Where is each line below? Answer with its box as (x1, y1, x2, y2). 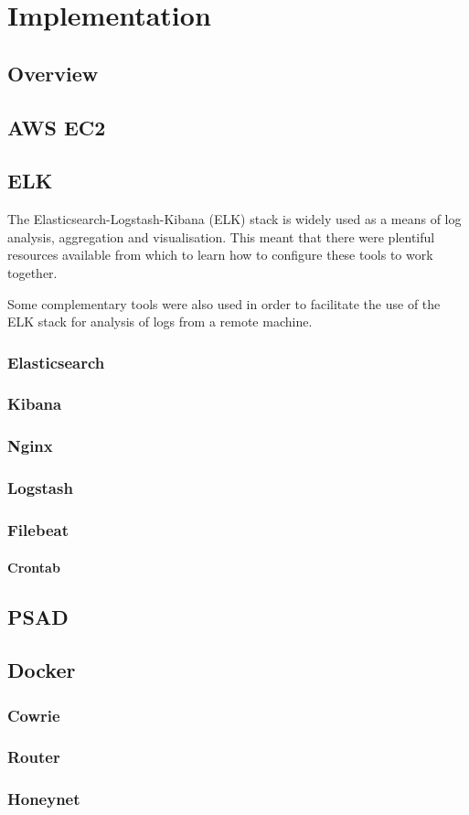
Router (7, 745, 60, 768)
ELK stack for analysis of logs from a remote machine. (7, 312, 313, 331)
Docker (7, 656, 76, 684)
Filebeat (7, 519, 69, 541)
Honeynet (7, 788, 80, 810)
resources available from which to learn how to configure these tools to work (7, 245, 433, 264)
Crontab (7, 557, 60, 576)
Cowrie (7, 703, 60, 726)
